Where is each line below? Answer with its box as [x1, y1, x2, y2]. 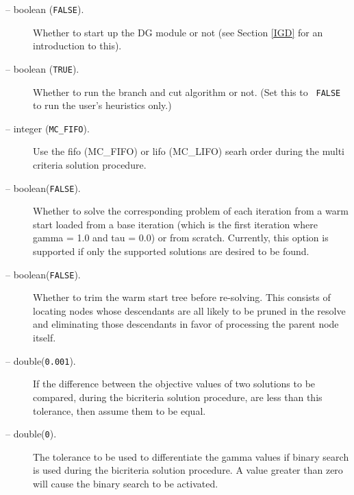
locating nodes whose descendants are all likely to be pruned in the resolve [33, 303, 346, 317]
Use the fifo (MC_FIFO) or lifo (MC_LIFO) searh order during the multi [33, 144, 344, 158]
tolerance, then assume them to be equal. [33, 403, 206, 418]
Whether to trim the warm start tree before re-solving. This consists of [33, 290, 331, 304]
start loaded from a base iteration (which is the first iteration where [33, 217, 318, 231]
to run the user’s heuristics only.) [33, 98, 172, 112]
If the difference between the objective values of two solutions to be [33, 376, 316, 391]
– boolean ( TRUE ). [5, 61, 79, 75]
